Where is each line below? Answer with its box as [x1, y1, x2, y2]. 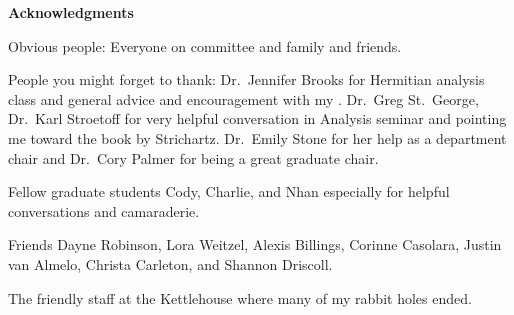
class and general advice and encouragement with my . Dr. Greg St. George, [8, 88, 479, 109]
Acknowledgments [8, 2, 134, 22]
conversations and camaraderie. [8, 200, 200, 221]
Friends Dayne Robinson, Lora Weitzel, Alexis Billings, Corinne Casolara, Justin [8, 234, 502, 255]
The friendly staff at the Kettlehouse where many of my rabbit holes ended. [8, 287, 472, 308]
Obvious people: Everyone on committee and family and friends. [8, 35, 402, 56]
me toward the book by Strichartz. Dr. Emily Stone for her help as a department [8, 127, 507, 148]
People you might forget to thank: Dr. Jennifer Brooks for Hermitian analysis [8, 69, 485, 90]
